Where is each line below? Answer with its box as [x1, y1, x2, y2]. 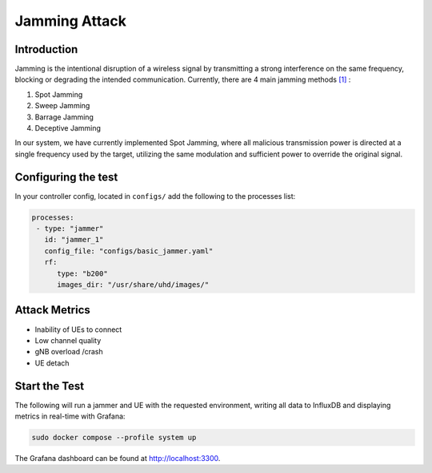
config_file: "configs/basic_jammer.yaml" [44, 246, 214, 256]
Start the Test [14, 379, 84, 393]
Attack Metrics [14, 303, 91, 317]
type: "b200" [57, 269, 108, 278]
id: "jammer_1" [44, 235, 104, 245]
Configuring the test [14, 170, 118, 184]
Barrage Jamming [34, 112, 94, 122]
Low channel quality [34, 335, 102, 345]
